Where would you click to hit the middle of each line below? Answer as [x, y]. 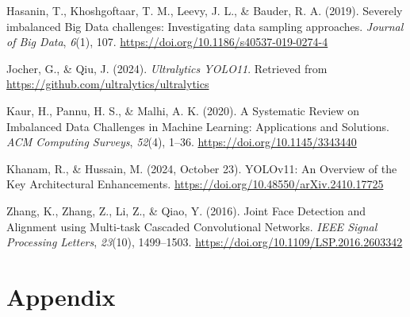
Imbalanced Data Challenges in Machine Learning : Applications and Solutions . [198, 126]
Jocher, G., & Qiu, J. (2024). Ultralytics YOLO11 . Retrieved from [167, 68]
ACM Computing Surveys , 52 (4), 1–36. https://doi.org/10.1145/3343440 [182, 142]
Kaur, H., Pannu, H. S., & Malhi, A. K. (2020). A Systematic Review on [183, 110]
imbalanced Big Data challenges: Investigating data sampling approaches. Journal [205, 26]
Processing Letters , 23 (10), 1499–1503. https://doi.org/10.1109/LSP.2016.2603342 [205, 242]
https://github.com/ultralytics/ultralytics [108, 84]
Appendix [61, 296]
